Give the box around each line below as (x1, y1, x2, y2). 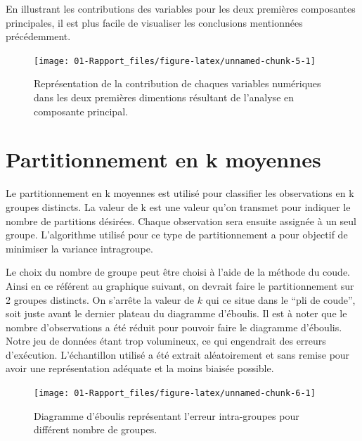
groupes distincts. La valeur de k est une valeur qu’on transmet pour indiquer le (6, 199, 351, 214)
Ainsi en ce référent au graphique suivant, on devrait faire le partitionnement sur (6, 278, 354, 293)
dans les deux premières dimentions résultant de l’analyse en (34, 90, 295, 105)
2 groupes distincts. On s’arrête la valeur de (6, 292, 195, 307)
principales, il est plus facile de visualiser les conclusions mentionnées (6, 15, 303, 30)
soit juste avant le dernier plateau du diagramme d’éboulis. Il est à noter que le (6, 306, 347, 321)
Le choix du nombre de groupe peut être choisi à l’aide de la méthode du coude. (6, 264, 350, 279)
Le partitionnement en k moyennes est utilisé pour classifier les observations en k (6, 186, 354, 200)
